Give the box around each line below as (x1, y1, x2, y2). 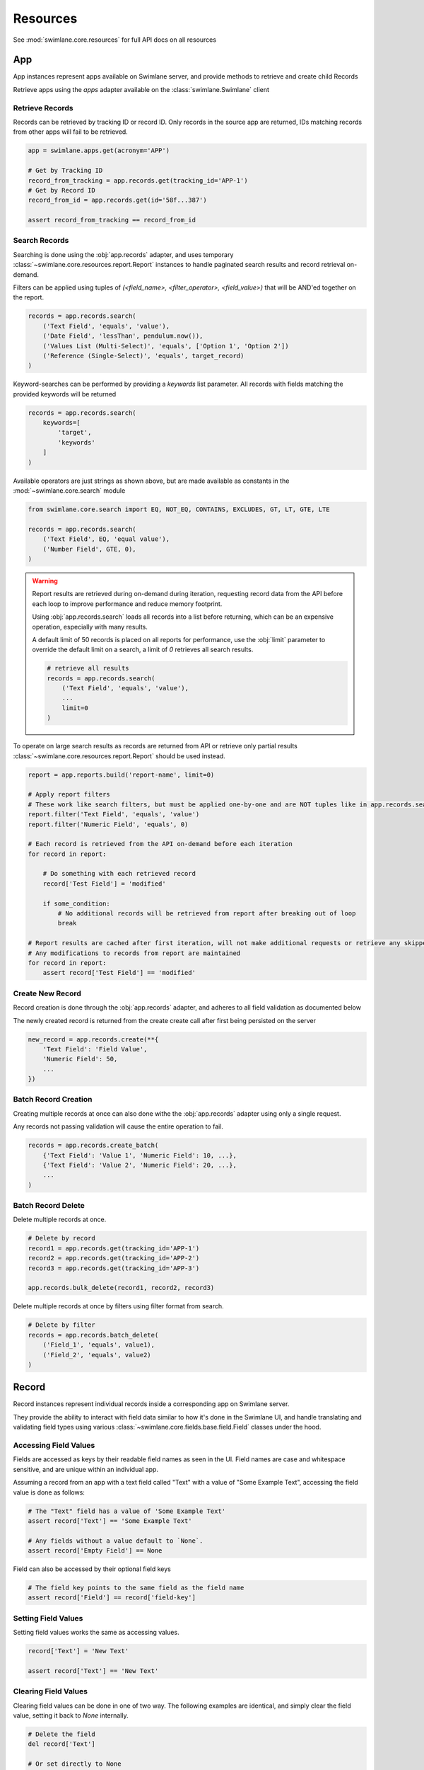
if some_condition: (42, 899, 111, 908)
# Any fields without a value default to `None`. (28, 1536, 204, 1545)
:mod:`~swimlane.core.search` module (13, 486, 126, 495)
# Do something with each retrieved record (42, 869, 196, 878)
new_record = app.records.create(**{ (28, 1035, 159, 1044)
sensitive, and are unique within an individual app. (13, 1465, 159, 1473)
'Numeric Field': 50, (42, 1055, 118, 1063)
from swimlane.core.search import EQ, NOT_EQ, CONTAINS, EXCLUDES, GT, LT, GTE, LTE (28, 506, 330, 513)
